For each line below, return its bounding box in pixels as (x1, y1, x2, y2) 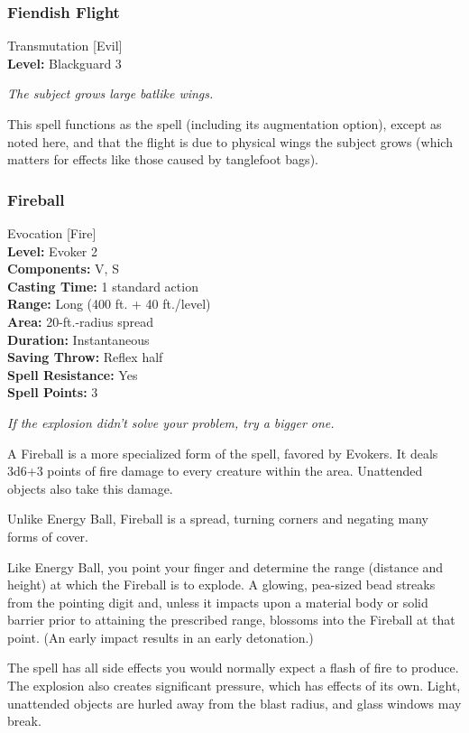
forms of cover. (7, 526, 88, 545)
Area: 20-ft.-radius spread (7, 311, 154, 330)
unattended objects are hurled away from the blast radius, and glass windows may (7, 693, 462, 712)
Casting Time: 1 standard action (7, 276, 198, 295)
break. (7, 711, 41, 730)
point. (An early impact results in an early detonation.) (7, 627, 314, 646)
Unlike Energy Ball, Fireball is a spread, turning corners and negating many (7, 509, 428, 528)
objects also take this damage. (7, 478, 173, 497)
